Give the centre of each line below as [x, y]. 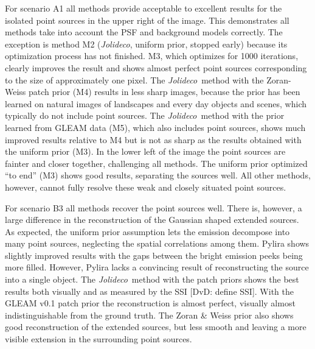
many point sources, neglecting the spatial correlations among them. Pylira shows [157, 243]
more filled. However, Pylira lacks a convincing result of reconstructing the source [157, 267]
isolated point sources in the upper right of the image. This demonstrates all [147, 20]
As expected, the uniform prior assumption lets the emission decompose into [147, 231]
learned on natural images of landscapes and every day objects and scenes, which [156, 103]
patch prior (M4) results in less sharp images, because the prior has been [164, 92]
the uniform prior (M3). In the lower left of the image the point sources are [145, 151]
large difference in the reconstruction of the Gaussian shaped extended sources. [152, 220]
